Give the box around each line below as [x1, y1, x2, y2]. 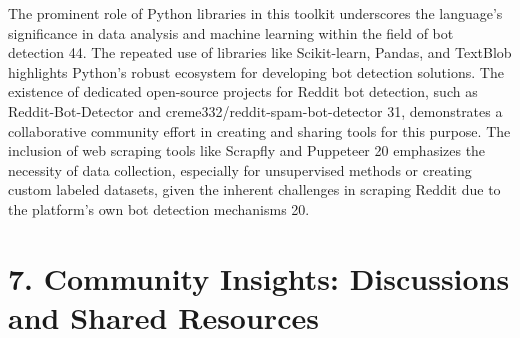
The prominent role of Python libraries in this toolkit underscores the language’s [8, 3, 503, 23]
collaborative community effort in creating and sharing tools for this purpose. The [8, 120, 511, 141]
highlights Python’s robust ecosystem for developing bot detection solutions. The [8, 61, 504, 82]
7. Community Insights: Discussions [8, 257, 510, 298]
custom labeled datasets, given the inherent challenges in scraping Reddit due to [8, 179, 501, 200]
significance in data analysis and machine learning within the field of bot [8, 22, 454, 43]
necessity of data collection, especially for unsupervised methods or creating [8, 159, 472, 180]
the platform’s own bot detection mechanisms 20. [8, 198, 310, 219]
